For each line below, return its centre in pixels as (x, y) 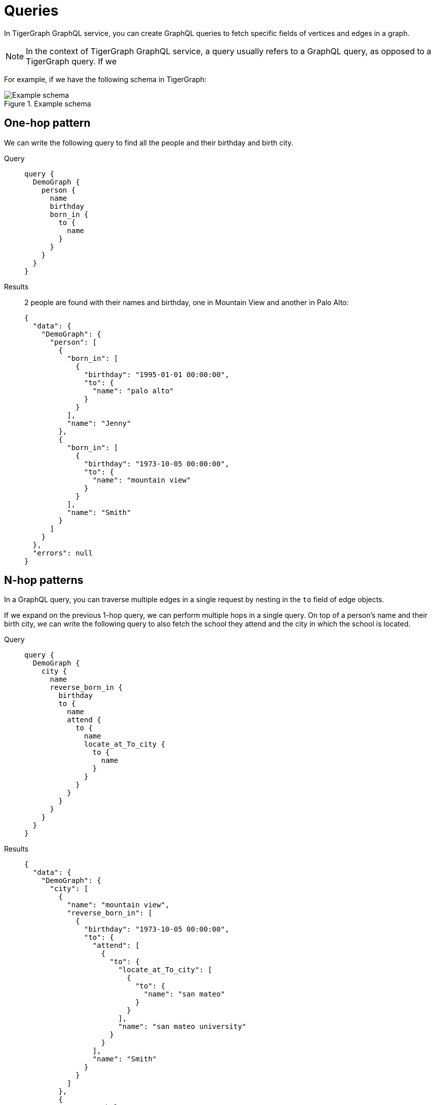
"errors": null (63, 553)
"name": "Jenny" (99, 423)
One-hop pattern (47, 123)
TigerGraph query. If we (71, 61)
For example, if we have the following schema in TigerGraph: (105, 79)
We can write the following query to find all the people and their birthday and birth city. (149, 142)
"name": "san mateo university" (182, 1027)
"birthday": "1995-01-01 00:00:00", (157, 374)
